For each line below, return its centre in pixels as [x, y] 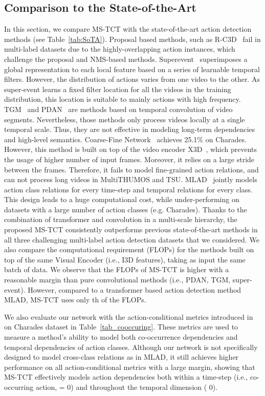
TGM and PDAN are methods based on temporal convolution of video [118, 109]
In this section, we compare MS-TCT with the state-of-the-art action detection [128, 29]
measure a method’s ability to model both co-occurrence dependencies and [121, 337]
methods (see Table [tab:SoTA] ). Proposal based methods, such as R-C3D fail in [132, 39]
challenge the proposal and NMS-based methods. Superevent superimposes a [126, 59]
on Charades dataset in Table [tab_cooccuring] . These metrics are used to [121, 327]
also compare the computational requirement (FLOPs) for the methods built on [129, 249]
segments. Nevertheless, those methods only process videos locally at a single [125, 119]
